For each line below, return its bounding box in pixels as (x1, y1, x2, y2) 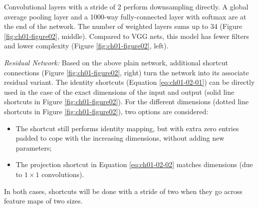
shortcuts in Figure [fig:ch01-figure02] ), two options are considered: (4, 106, 209, 116)
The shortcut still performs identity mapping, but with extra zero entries (15, 123, 239, 133)
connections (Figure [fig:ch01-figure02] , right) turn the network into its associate (4, 67, 249, 77)
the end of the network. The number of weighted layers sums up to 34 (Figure (4, 21, 243, 31)
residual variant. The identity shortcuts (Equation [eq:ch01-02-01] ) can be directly (4, 77, 255, 87)
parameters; (15, 142, 52, 153)
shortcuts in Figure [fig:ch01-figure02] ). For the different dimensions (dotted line (4, 96, 249, 107)
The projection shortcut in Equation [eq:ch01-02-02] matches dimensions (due (15, 159, 253, 170)
